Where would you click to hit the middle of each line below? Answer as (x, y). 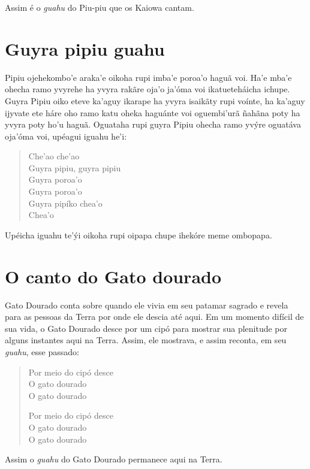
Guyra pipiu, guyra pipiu (75, 167)
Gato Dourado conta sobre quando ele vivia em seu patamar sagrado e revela (147, 305)
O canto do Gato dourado (113, 276)
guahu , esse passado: (42, 351)
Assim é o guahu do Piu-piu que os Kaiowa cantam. (100, 7)
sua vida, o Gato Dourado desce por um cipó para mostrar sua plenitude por (146, 328)
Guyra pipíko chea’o (65, 203)
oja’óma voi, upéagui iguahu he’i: (66, 136)
